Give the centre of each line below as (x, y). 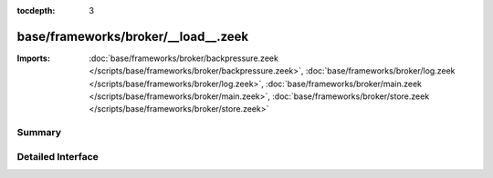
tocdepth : (36, 10)
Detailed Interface (58, 156)
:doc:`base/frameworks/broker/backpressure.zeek (184, 58)
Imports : (33, 58)
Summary (39, 133)
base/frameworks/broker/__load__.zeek (133, 36)
